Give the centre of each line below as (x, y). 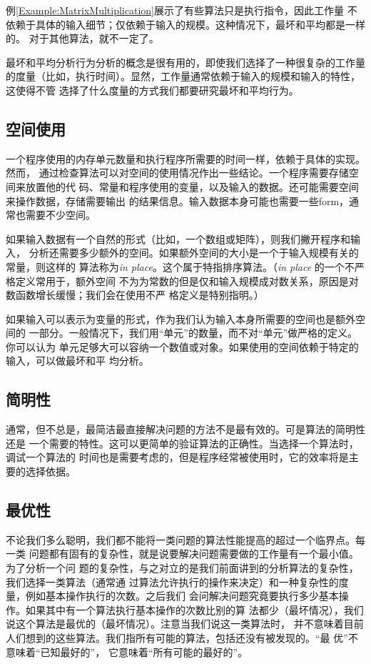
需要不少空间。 (60, 215)
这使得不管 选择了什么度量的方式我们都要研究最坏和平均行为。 (152, 90)
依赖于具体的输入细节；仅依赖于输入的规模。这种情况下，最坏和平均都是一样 (185, 24)
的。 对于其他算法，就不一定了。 (82, 38)
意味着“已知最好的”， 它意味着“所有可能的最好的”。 (127, 651)
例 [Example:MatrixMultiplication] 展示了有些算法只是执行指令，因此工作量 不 (182, 10)
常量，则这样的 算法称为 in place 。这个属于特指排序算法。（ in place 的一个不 (180, 266)
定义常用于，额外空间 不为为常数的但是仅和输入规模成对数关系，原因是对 (187, 281)
